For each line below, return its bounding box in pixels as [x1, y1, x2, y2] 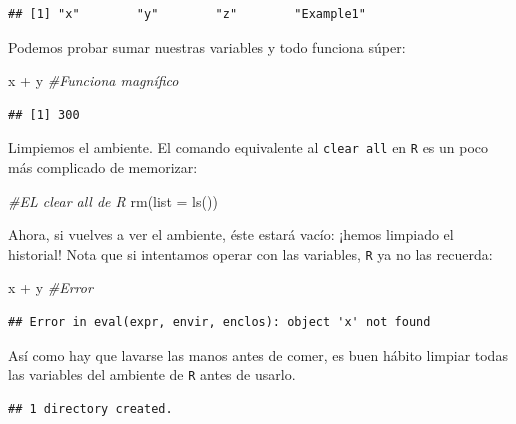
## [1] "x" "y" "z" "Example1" [8, 7, 366, 21]
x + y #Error [8, 277, 93, 298]
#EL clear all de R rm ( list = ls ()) [8, 190, 218, 211]
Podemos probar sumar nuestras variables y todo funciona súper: [8, 36, 406, 57]
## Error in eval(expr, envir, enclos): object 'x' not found [8, 315, 431, 330]
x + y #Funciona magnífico [8, 70, 179, 91]
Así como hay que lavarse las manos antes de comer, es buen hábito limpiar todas [8, 344, 508, 365]
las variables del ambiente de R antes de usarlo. [8, 364, 296, 385]
